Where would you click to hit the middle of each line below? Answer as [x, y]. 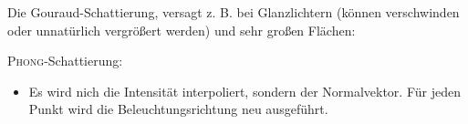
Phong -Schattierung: [65, 61]
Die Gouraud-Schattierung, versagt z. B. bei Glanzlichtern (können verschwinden [234, 12]
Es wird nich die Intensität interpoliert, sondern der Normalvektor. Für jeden [244, 91]
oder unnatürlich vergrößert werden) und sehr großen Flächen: [182, 30]
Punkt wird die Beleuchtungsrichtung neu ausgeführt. [178, 109]
